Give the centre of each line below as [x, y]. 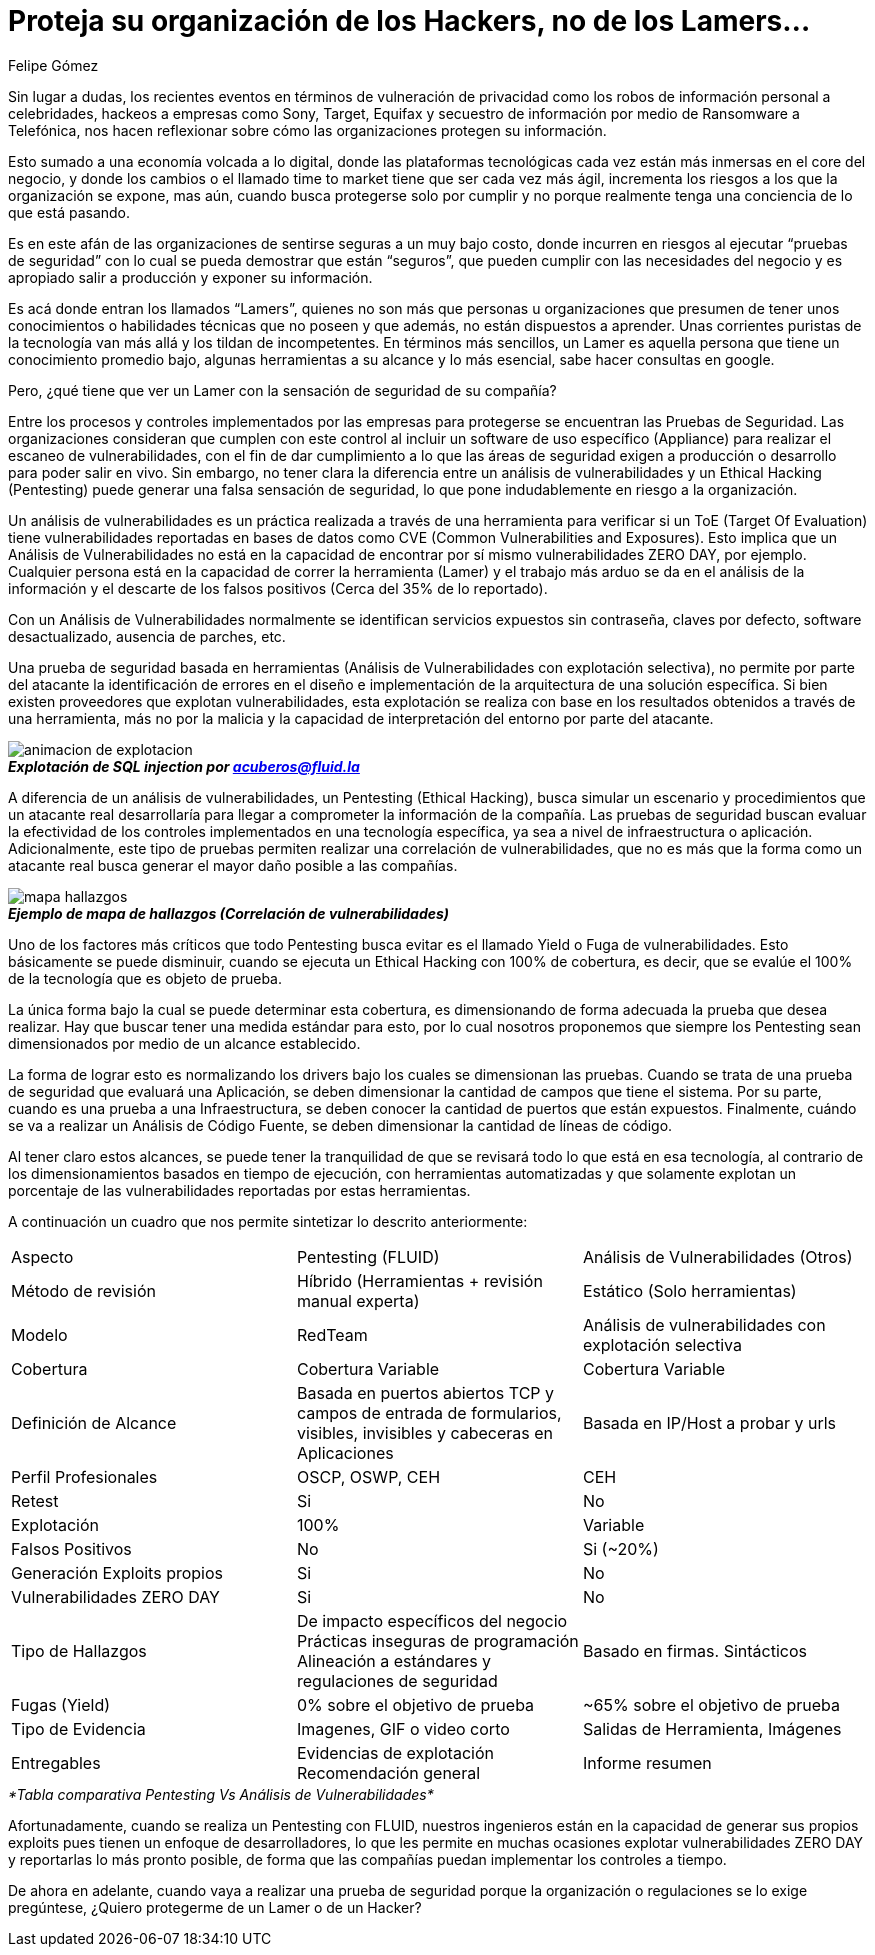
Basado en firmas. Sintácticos [694, 1650]
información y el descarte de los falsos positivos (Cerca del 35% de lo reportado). [278, 588]
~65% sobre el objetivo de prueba [711, 1704]
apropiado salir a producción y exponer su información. [190, 277]
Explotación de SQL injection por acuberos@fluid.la [184, 766]
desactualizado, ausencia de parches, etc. [147, 636]
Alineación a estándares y [394, 1660]
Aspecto [42, 1256]
